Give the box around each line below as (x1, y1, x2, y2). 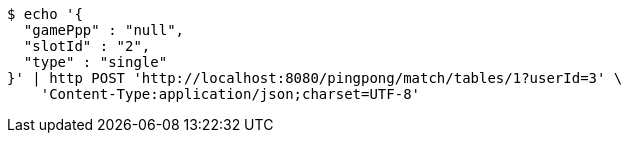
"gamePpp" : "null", (23, 22, 185, 38)
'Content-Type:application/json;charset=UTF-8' (40, 86, 421, 102)
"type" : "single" (23, 54, 168, 70)
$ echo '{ (7, 6, 83, 22)
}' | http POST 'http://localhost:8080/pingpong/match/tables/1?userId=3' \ (7, 70, 623, 86)
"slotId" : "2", (23, 38, 151, 54)
